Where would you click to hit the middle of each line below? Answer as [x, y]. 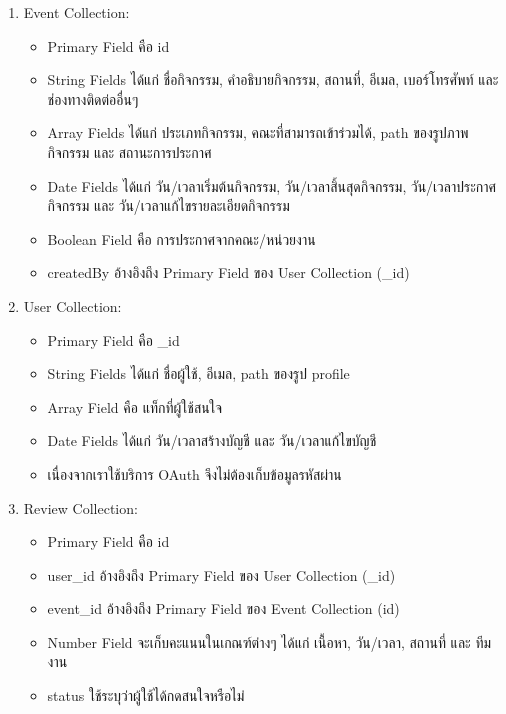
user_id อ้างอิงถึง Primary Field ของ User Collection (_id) [221, 574]
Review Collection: [80, 507]
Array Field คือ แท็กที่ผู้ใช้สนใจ [135, 406]
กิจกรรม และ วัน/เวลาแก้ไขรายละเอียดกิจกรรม [168, 205]
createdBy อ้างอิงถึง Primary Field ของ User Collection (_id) [228, 272]
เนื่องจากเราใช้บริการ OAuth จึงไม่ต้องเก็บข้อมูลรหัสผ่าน [194, 473]
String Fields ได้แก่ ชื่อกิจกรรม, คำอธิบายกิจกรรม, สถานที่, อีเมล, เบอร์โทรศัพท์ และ [273, 79]
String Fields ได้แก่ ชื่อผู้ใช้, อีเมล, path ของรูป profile [198, 373]
